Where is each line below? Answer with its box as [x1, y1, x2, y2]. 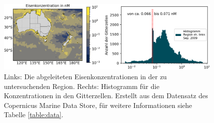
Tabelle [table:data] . [4, 109, 64, 120]
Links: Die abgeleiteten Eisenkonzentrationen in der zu [4, 71, 167, 81]
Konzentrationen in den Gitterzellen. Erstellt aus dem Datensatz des [4, 90, 208, 101]
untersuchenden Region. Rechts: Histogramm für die [4, 81, 160, 91]
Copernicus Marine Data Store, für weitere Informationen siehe [4, 100, 192, 110]
